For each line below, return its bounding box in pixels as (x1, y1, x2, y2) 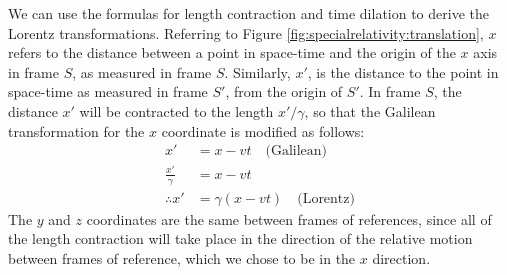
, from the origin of (225, 81, 343, 102)
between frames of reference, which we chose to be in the (8, 247, 356, 268)
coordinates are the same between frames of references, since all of (86, 208, 492, 229)
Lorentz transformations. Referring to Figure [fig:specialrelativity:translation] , (8, 22, 484, 43)
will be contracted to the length (79, 100, 274, 121)
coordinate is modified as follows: (161, 120, 365, 141)
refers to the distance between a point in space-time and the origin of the (8, 42, 456, 63)
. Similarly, (224, 61, 291, 82)
